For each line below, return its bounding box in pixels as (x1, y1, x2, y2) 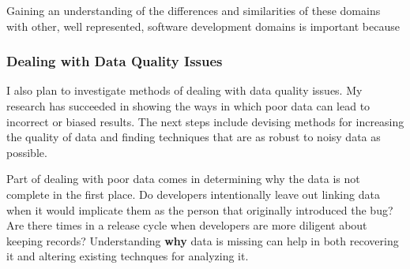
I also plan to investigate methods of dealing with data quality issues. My (6, 82, 363, 99)
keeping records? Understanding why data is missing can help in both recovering (6, 232, 399, 248)
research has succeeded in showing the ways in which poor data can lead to (6, 98, 371, 114)
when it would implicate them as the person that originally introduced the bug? (6, 201, 393, 218)
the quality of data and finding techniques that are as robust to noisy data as (6, 129, 381, 145)
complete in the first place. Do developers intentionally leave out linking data (6, 185, 380, 202)
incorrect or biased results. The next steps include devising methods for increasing (6, 113, 404, 129)
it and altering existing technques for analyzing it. (6, 248, 249, 264)
